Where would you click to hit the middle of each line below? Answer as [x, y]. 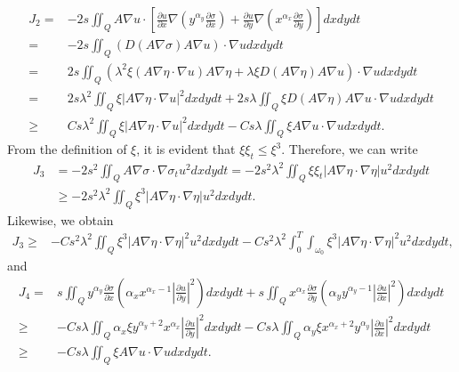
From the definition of [67, 149]
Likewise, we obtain [60, 219]
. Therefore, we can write [350, 149]
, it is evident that [186, 149]
